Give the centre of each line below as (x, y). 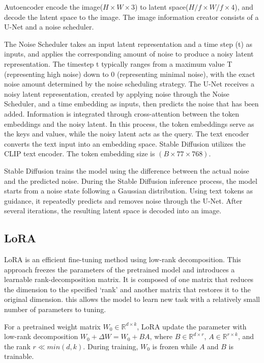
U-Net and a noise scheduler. (49, 27)
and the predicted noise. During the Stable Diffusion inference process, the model (131, 180)
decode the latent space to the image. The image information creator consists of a (131, 17)
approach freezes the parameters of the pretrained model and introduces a (120, 269)
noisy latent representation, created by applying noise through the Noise (117, 93)
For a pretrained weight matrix (52, 326)
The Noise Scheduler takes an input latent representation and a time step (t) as (128, 44)
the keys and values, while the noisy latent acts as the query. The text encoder (127, 134)
